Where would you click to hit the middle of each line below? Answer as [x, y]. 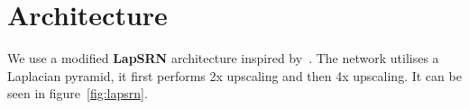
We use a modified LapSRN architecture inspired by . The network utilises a [223, 58]
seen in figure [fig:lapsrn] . [78, 93]
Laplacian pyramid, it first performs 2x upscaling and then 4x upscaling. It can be [234, 75]
